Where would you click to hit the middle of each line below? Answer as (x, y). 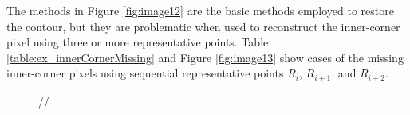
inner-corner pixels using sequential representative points (145, 73)
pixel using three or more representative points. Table (138, 42)
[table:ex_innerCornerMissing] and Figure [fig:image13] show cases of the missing (205, 57)
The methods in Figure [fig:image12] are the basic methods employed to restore (200, 10)
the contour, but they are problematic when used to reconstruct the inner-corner (203, 26)
